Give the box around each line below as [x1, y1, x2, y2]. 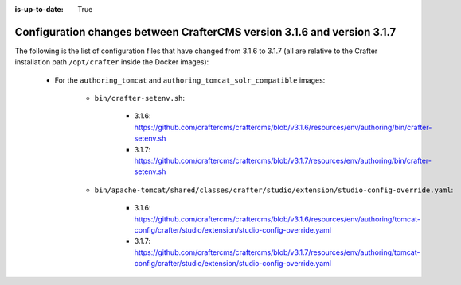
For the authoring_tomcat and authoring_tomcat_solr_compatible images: [54, 75, 326, 85]
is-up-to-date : [14, 5, 64, 13]
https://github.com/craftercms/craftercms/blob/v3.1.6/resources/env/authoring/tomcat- [134, 214, 421, 224]
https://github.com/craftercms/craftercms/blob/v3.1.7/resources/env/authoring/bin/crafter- [134, 156, 432, 166]
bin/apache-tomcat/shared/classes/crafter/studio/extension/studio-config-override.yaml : [94, 185, 454, 194]
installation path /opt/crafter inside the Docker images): [14, 57, 209, 67]
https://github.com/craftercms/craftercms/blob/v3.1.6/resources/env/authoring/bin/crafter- [134, 122, 432, 132]
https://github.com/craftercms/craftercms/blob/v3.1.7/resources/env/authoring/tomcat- [134, 247, 420, 257]
